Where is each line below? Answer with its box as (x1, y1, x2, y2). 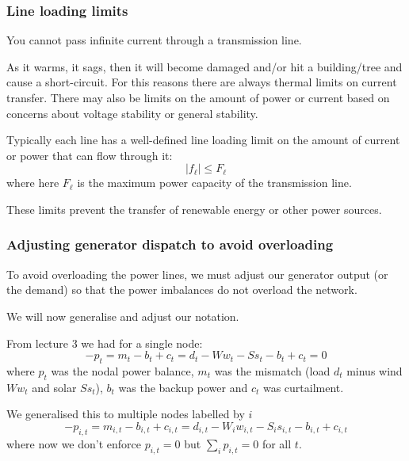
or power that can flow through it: (6, 147, 173, 163)
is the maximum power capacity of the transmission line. (77, 174, 352, 191)
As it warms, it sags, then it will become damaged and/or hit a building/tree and (6, 58, 403, 74)
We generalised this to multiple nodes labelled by (6, 406, 245, 422)
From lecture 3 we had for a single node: (6, 334, 203, 351)
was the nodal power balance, (51, 362, 194, 379)
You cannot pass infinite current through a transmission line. (6, 32, 302, 48)
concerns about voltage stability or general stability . (6, 105, 258, 121)
